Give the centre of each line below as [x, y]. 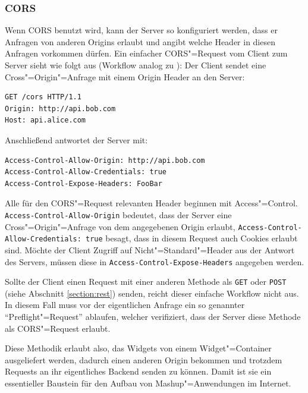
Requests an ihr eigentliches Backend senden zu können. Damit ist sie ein [138, 371]
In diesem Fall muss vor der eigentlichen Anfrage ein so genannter [125, 305]
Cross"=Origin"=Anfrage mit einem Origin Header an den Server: [125, 76]
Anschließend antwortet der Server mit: [76, 139]
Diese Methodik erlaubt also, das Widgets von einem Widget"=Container [138, 348]
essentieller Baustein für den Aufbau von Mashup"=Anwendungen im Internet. [148, 383]
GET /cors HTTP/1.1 [43, 97]
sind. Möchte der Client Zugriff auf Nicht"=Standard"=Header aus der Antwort [150, 249]
